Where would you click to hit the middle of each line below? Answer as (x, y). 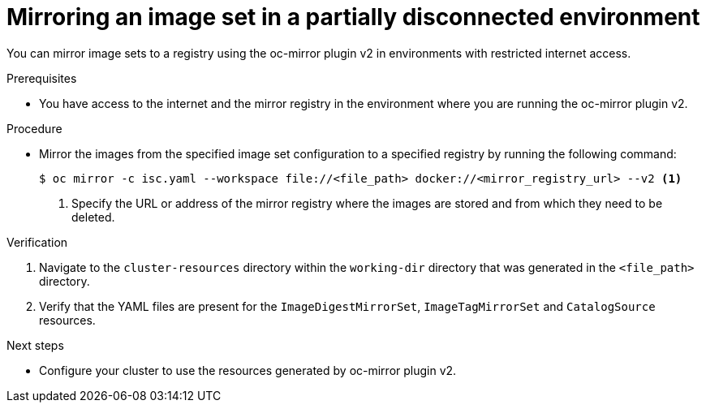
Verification (37, 242)
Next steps (35, 345)
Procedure (34, 128)
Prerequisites (42, 78)
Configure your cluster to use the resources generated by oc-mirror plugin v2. (248, 370)
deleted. (93, 217)
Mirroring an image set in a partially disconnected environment (353, 17)
